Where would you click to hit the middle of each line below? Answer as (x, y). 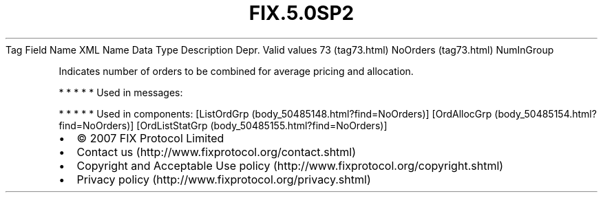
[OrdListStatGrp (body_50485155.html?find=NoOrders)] (262, 125)
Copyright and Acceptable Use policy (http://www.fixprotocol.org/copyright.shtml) (290, 165)
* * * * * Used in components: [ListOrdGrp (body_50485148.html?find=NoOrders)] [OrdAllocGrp (275, 113)
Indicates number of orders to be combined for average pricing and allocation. (236, 71)
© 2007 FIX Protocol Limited (150, 138)
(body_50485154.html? (546, 113)
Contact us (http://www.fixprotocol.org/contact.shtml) (216, 152)
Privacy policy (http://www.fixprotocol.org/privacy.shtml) (224, 179)
